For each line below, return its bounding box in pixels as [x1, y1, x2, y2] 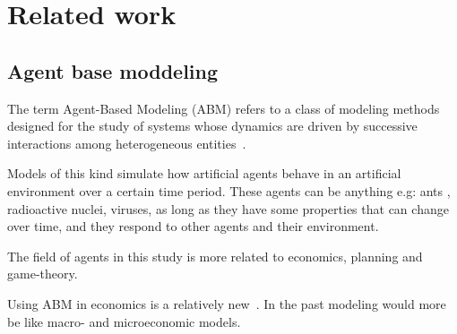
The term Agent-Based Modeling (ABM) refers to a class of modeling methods [7, 98, 440, 117]
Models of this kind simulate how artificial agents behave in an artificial [7, 164, 401, 183]
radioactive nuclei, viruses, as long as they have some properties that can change [7, 199, 449, 218]
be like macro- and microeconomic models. [7, 312, 241, 330]
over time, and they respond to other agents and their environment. [7, 217, 379, 236]
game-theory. [7, 264, 78, 283]
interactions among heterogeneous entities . [7, 133, 246, 152]
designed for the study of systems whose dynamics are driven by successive [7, 116, 418, 135]
